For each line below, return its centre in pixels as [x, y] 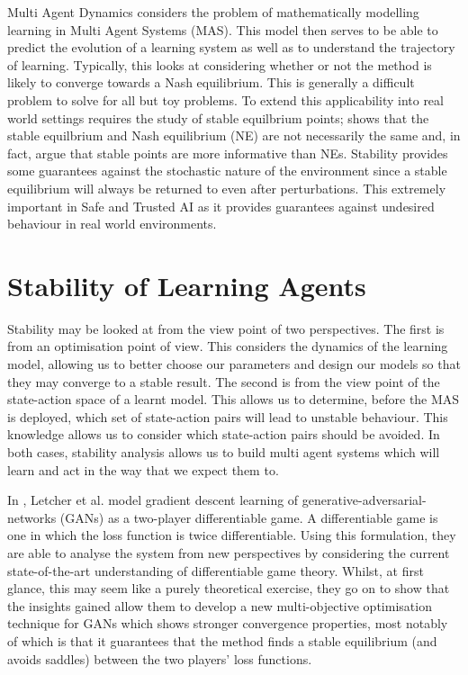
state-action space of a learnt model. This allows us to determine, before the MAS [234, 399]
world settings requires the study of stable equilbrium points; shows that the [218, 117]
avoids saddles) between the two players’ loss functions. [160, 658]
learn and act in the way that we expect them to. [143, 469]
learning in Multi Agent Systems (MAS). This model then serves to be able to [223, 29]
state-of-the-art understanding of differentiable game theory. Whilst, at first [216, 570]
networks [32, 517]
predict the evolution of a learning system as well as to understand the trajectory [231, 47]
